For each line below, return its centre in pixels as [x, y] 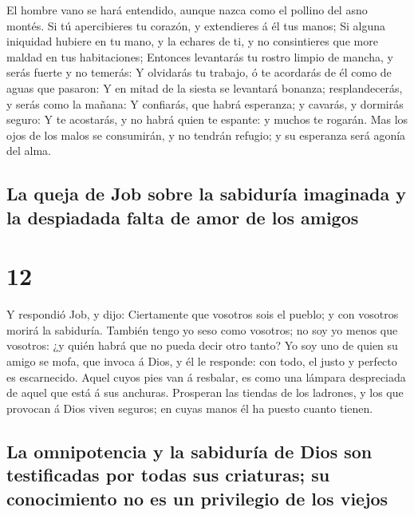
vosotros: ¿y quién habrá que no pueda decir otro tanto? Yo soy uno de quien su [202, 345]
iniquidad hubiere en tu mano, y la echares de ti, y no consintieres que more [192, 41]
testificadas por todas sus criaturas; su [168, 475]
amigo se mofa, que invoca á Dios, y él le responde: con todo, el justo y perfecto [202, 361]
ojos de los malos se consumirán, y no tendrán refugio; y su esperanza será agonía [206, 135]
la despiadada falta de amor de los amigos [183, 217]
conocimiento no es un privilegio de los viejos [197, 498]
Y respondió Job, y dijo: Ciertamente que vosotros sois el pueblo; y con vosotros [203, 314]
